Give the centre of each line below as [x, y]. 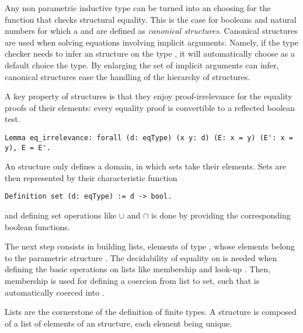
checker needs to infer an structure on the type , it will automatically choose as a [150, 53]
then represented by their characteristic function [91, 177]
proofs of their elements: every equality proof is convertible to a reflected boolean [150, 107]
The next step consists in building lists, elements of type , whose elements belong [150, 246]
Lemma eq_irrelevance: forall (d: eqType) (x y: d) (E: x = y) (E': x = [149, 138]
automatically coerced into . [55, 292]
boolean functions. [37, 226]
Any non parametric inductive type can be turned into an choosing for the [138, 8]
